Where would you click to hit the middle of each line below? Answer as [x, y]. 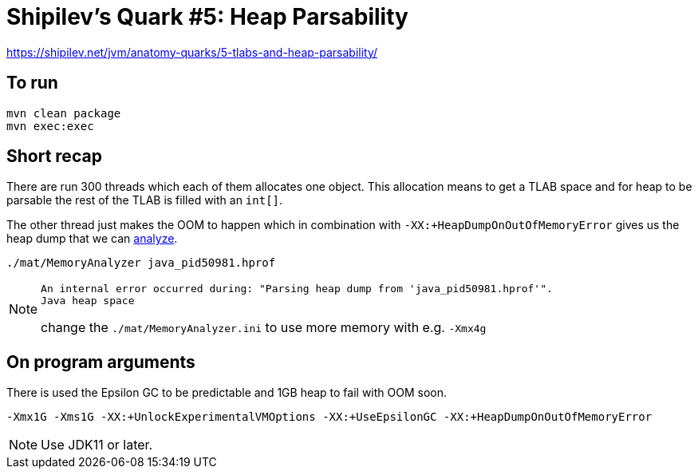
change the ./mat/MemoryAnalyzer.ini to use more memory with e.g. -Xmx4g [264, 328]
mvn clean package [64, 113]
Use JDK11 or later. [97, 445]
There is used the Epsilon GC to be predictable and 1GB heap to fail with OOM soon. [227, 393]
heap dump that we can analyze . [92, 239]
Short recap [54, 156]
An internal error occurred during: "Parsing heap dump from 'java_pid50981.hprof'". [297, 289]
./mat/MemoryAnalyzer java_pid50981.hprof [141, 263]
